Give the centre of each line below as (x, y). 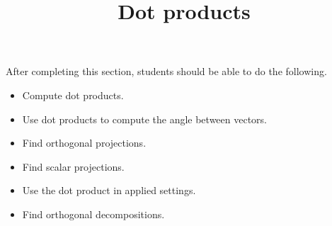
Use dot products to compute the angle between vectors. (145, 119)
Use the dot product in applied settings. (109, 190)
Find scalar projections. (73, 166)
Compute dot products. (73, 95)
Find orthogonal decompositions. (93, 214)
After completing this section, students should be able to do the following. (166, 71)
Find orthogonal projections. (84, 143)
